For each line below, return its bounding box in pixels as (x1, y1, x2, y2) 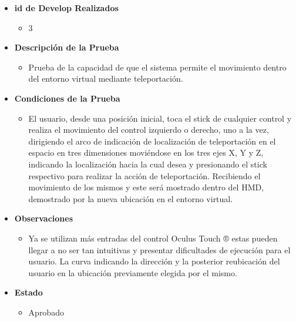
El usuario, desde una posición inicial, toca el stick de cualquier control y (28, 112, 292, 124)
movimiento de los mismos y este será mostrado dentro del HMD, (28, 181, 264, 193)
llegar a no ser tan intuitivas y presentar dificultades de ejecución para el (28, 243, 291, 256)
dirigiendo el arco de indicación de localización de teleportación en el (28, 135, 276, 147)
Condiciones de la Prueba (14, 92, 120, 104)
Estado (14, 286, 43, 298)
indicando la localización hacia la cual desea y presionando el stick (28, 157, 267, 170)
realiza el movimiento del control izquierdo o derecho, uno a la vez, (28, 123, 269, 136)
